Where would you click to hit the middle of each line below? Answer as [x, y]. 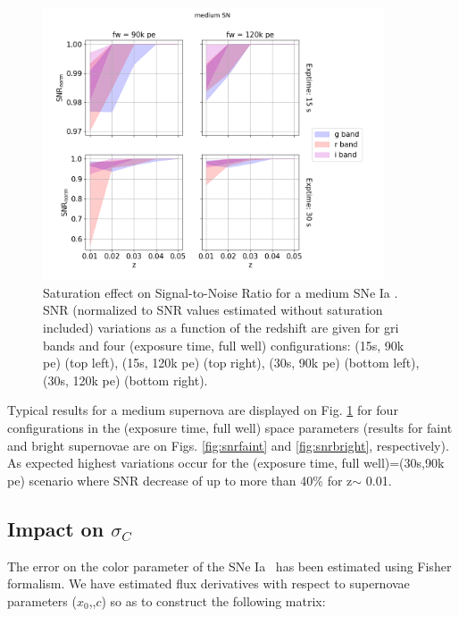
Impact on [56, 528]
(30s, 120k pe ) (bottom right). [125, 380]
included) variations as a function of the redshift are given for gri [221, 328]
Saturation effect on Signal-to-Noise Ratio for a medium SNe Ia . [221, 292]
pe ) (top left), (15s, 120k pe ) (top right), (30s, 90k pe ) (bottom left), [231, 363]
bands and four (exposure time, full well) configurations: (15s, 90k [224, 345]
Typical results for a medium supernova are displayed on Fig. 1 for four [203, 410]
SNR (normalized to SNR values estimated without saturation [213, 310]
